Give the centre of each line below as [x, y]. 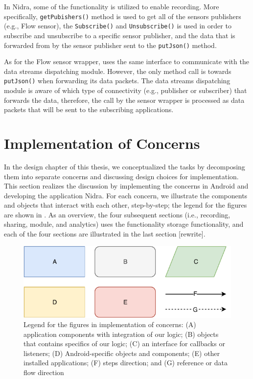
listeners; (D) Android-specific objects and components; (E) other [122, 353]
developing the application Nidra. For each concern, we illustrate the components [126, 195]
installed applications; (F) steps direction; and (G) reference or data [126, 363]
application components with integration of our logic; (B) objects [121, 334]
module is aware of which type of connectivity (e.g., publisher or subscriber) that [126, 90]
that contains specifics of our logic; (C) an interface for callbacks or [124, 343]
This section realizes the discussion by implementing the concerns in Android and [126, 186]
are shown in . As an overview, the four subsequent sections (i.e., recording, [117, 214]
